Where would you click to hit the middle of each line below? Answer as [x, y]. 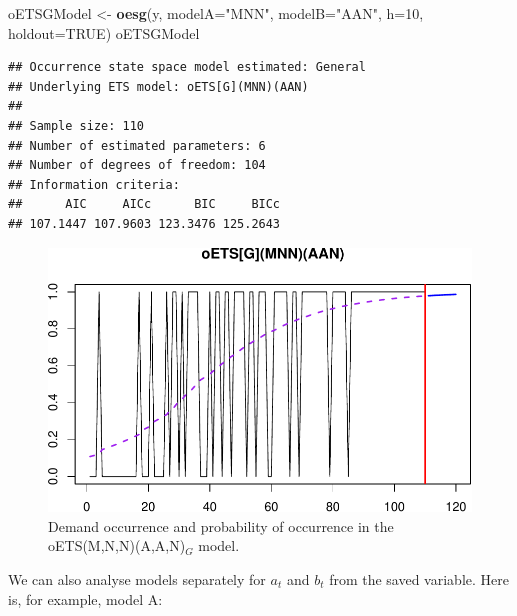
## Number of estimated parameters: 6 [137, 145]
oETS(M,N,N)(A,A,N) [117, 545]
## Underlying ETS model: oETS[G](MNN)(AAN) [158, 86]
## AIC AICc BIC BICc [144, 204]
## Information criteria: [94, 184]
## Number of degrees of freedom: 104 [137, 165]
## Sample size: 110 [76, 125]
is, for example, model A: [85, 598]
